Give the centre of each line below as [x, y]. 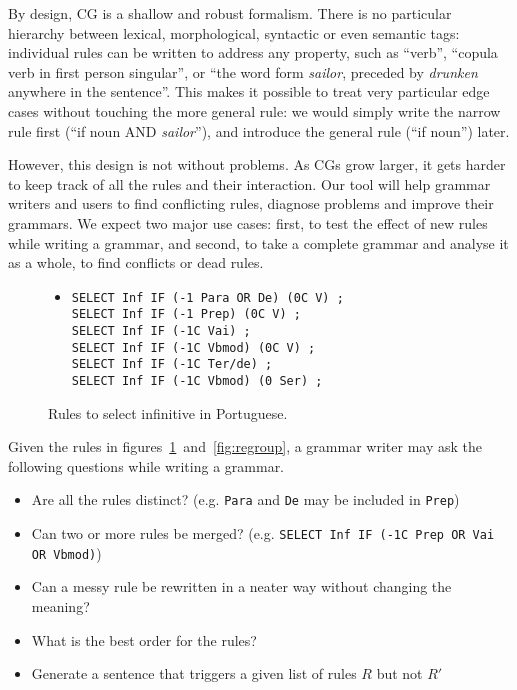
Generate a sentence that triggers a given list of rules [194, 673]
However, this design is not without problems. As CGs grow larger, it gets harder [257, 164]
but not [399, 673]
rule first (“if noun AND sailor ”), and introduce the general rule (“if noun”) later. [259, 130]
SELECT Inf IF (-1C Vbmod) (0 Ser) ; [197, 381]
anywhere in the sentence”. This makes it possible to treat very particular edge [249, 91]
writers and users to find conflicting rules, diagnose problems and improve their [251, 203]
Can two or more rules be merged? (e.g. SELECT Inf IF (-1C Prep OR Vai [263, 533]
